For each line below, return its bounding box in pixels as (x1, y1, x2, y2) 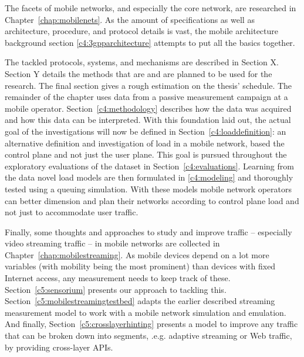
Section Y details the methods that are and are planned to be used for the (5, 67, 272, 79)
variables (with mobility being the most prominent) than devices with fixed (5, 260, 276, 272)
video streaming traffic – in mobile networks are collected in (5, 237, 220, 249)
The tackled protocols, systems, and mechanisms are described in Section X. (5, 56, 279, 68)
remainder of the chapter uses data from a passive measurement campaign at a (5, 91, 288, 103)
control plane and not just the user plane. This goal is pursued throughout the (5, 148, 287, 161)
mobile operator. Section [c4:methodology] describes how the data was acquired (5, 102, 292, 114)
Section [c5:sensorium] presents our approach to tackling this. (5, 283, 227, 295)
